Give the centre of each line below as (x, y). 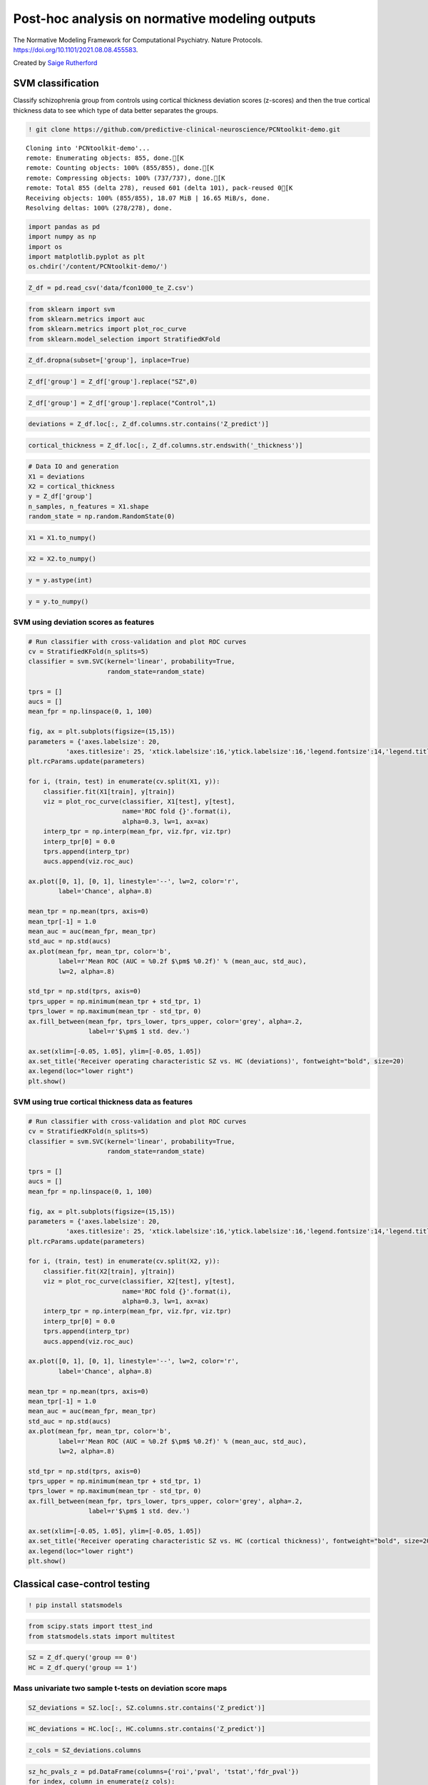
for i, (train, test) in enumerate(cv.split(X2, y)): (124, 1261)
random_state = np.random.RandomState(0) (102, 517)
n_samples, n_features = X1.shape (88, 506)
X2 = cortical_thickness (72, 487)
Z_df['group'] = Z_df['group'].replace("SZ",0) (113, 381)
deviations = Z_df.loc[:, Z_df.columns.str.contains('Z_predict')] (149, 424)
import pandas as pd (64, 226)
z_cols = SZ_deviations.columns (85, 1750)
